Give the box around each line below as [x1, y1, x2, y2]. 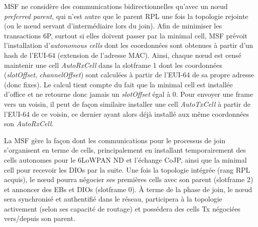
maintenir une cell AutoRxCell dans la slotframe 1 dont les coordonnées [4, 59, 222, 70]
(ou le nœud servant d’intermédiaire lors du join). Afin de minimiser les [4, 20, 222, 31]
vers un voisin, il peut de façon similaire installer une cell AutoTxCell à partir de [4, 98, 251, 109]
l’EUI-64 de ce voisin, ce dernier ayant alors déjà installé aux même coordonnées [4, 108, 249, 119]
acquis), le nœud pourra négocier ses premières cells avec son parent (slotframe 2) [4, 174, 254, 185]
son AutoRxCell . [4, 118, 54, 129]
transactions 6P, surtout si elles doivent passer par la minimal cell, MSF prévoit [4, 30, 248, 40]
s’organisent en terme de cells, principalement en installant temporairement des [4, 145, 246, 155]
